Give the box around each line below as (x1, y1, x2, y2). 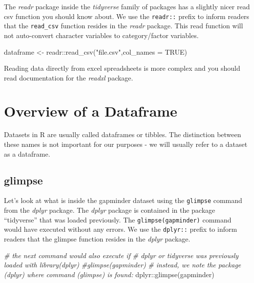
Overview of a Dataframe (4, 101, 177, 121)
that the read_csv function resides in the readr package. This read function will (4, 20, 243, 31)
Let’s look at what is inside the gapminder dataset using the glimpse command (4, 195, 242, 205)
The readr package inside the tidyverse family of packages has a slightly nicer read (4, 1, 250, 11)
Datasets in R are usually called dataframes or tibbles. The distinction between (4, 129, 241, 140)
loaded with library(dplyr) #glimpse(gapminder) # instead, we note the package (4, 260, 241, 270)
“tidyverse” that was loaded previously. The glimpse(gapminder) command (4, 214, 232, 224)
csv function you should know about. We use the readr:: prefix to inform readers (4, 11, 250, 21)
